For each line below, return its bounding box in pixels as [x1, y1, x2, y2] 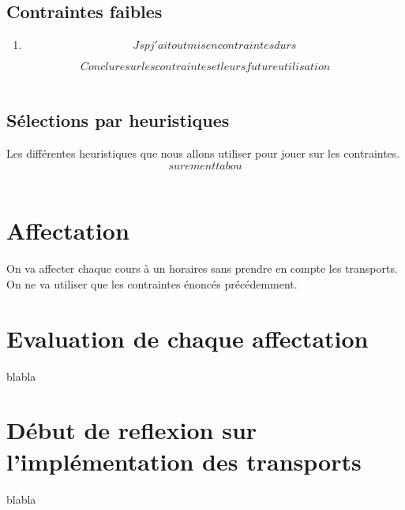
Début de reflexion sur [6, 414, 257, 446]
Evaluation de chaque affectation [6, 322, 369, 354]
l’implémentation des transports [6, 445, 362, 477]
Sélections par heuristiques [6, 108, 230, 132]
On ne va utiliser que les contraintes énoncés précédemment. [6, 275, 298, 292]
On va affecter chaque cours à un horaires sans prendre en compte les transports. [6, 260, 398, 277]
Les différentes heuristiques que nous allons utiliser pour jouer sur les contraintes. [6, 145, 400, 161]
